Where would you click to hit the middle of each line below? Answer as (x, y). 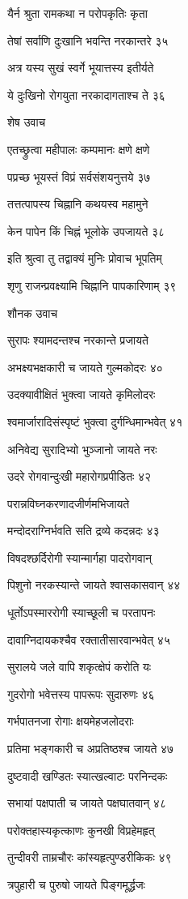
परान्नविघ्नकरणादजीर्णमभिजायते (69, 503)
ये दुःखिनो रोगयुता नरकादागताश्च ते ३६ (86, 94)
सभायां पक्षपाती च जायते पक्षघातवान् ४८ (87, 803)
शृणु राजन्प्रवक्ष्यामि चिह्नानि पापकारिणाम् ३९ (92, 285)
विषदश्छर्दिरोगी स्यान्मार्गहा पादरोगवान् (80, 557)
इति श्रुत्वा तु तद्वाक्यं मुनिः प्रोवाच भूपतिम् (85, 258)
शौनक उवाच (33, 313)
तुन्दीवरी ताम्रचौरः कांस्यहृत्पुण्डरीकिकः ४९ (90, 857)
